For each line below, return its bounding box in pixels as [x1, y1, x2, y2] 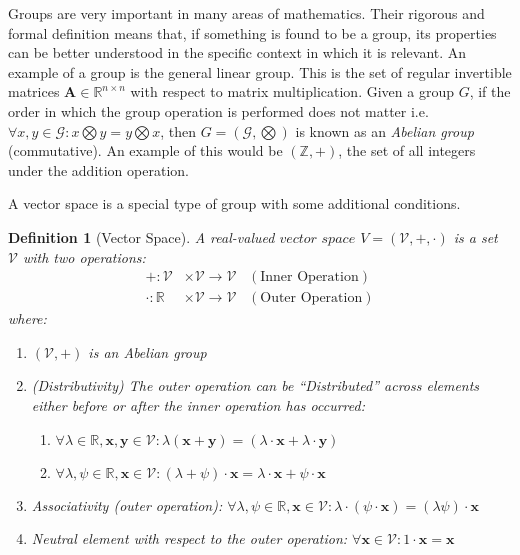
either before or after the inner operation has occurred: [31, 394, 365, 415]
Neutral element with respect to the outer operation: [31, 528, 348, 549]
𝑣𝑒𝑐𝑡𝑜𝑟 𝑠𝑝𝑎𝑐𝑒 [279, 231, 356, 246]
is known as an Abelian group [295, 120, 474, 141]
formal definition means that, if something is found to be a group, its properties [8, 22, 497, 43]
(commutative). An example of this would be [8, 140, 283, 161]
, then [160, 120, 197, 141]
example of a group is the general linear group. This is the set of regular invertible [8, 61, 512, 82]
